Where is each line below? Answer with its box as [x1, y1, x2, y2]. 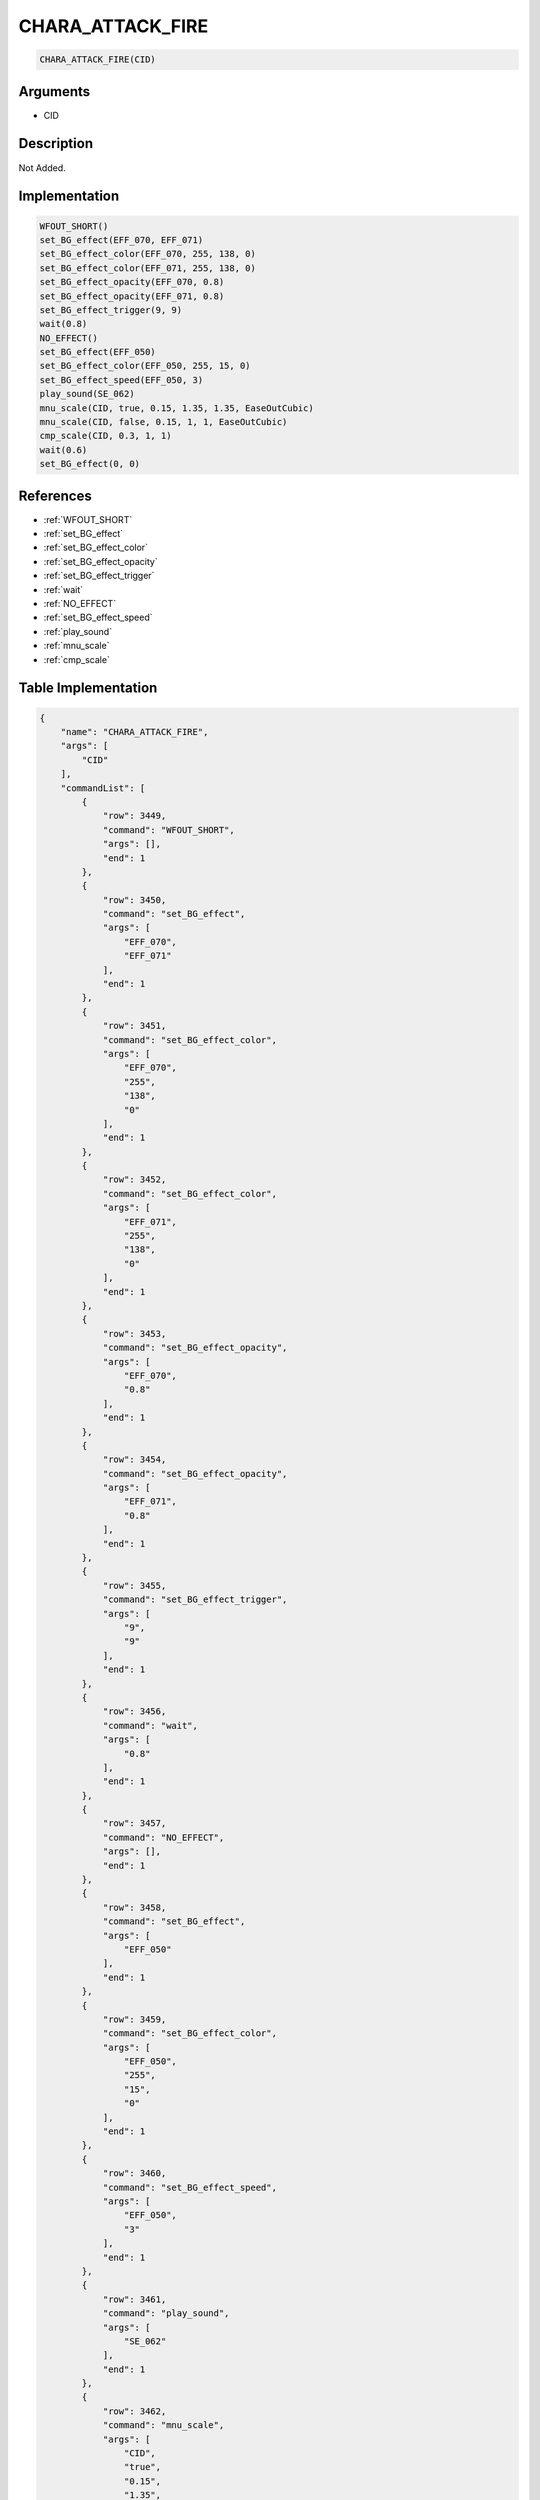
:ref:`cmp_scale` [43, 653, 110, 665]
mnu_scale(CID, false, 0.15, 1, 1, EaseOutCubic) [39, 416, 288, 428]
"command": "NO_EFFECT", [102, 1831, 225, 1843]
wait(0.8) [39, 318, 88, 330]
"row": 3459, [102, 2013, 167, 2025]
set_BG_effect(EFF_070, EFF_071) [39, 234, 204, 245]
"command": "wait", [102, 1720, 199, 1731]
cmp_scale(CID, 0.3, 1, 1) [39, 430, 172, 442]
